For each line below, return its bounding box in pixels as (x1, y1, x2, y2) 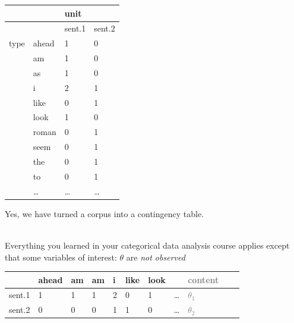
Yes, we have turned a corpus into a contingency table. (5, 207, 204, 219)
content (188, 273, 219, 286)
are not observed (126, 250, 185, 263)
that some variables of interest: (5, 250, 117, 263)
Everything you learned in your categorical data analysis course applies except (5, 239, 290, 251)
